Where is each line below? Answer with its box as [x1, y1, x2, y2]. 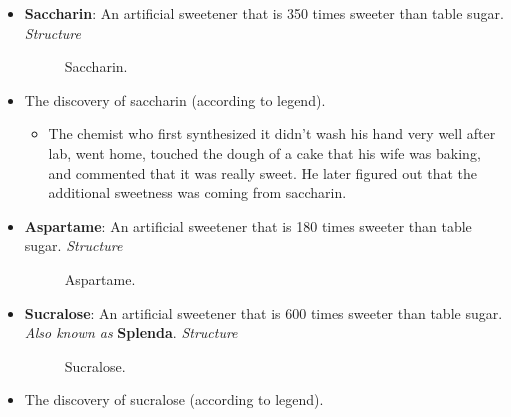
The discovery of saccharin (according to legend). [24, 89, 326, 110]
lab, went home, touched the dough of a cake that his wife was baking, [48, 142, 481, 163]
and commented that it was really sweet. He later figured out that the [48, 162, 477, 183]
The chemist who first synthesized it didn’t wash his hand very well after [48, 123, 496, 144]
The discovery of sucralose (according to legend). [24, 389, 324, 410]
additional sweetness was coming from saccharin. [48, 182, 347, 203]
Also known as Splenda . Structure [24, 322, 238, 343]
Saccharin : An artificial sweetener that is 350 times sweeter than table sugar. [24, 3, 504, 23]
